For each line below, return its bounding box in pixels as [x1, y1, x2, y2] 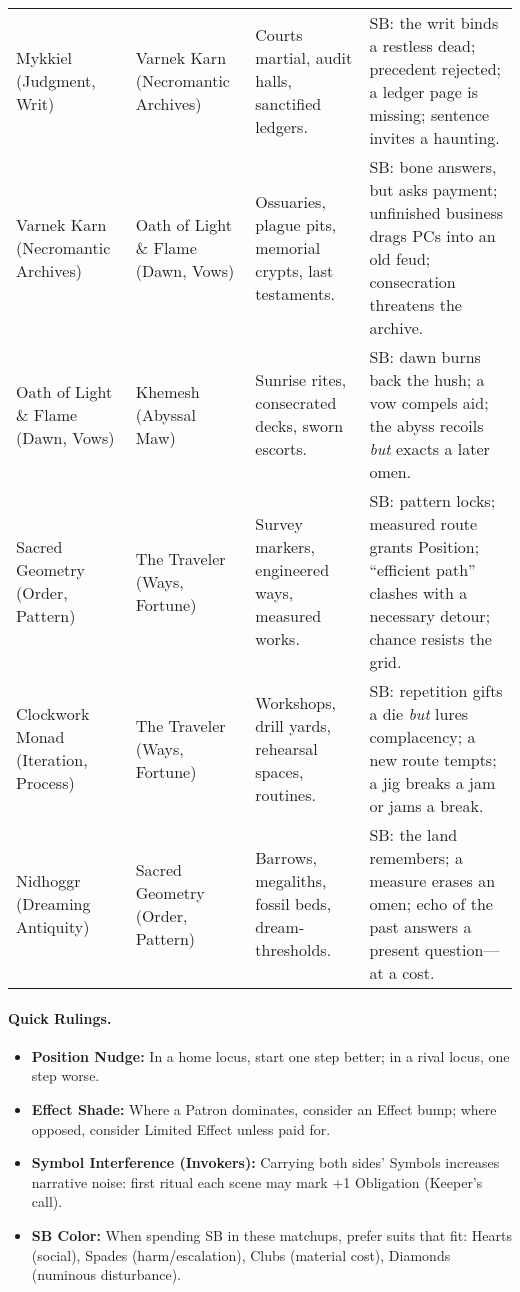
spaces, [255, 759, 304, 783]
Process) [16, 771, 75, 794]
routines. [255, 782, 316, 806]
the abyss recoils [369, 414, 484, 437]
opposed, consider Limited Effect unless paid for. [31, 1118, 331, 1139]
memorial [255, 235, 321, 259]
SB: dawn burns [369, 345, 481, 368]
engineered [255, 558, 330, 581]
